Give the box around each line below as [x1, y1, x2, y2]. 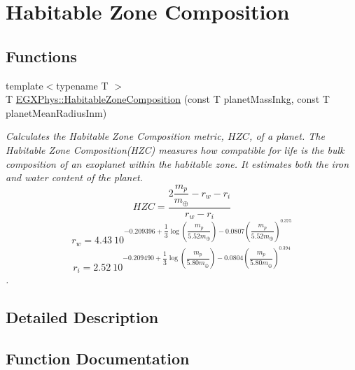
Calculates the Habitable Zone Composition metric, [6, 129, 224, 143]
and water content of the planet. [6, 170, 143, 185]
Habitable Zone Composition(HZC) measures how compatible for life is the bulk [6, 142, 344, 157]
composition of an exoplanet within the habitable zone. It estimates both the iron [6, 156, 349, 171]
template [6, 78, 43, 92]
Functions [6, 45, 77, 66]
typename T [56, 78, 109, 92]
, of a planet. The [249, 129, 325, 143]
